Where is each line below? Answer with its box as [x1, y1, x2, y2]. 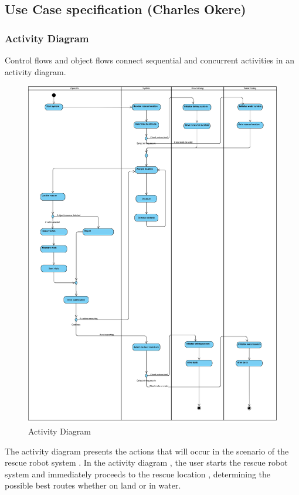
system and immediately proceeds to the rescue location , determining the [5, 467, 271, 480]
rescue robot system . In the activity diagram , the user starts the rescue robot [5, 456, 288, 469]
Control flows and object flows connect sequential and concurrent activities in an [5, 54, 294, 66]
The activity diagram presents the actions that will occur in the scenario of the [5, 445, 289, 457]
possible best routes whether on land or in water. [5, 479, 181, 491]
